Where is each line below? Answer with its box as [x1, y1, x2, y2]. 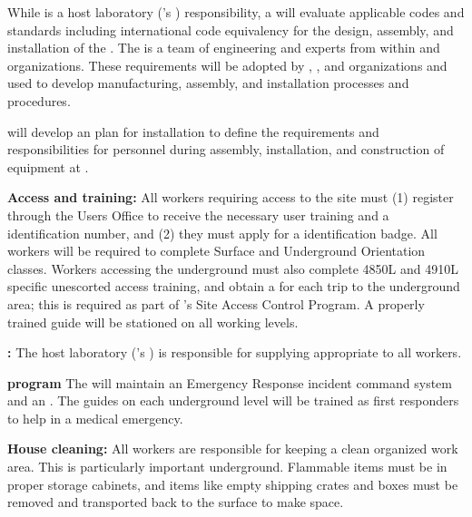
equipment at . [7, 157, 89, 176]
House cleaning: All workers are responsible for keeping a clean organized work [7, 439, 458, 458]
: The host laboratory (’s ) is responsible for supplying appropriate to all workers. [7, 343, 462, 362]
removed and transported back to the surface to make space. [7, 493, 344, 512]
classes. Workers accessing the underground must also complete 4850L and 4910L [7, 258, 458, 278]
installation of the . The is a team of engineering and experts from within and [7, 38, 440, 57]
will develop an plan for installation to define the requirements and [7, 122, 379, 141]
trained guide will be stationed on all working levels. [7, 312, 299, 331]
